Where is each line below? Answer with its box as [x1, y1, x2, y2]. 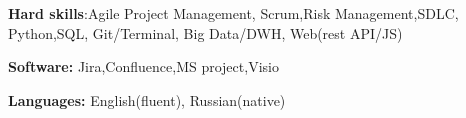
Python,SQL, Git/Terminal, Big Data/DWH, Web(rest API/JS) [8, 22, 403, 43]
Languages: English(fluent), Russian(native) [8, 89, 286, 110]
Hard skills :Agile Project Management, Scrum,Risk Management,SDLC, [8, 3, 459, 23]
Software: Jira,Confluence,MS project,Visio [8, 56, 279, 77]
